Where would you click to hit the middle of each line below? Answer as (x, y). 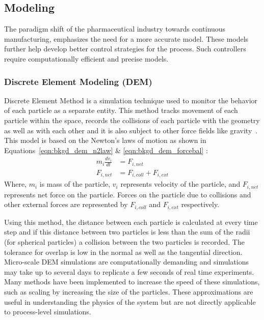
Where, (15, 184)
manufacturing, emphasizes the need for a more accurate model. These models (126, 38)
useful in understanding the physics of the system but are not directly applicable (130, 301)
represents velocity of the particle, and (180, 184)
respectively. (200, 204)
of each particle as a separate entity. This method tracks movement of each (121, 110)
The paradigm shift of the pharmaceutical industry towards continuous (115, 29)
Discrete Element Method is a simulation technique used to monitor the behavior (131, 100)
